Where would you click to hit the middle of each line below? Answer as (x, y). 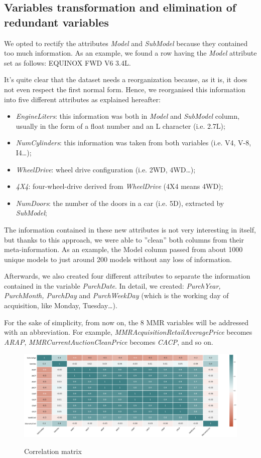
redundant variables (56, 22)
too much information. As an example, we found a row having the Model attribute (130, 53)
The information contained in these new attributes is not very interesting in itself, (130, 229)
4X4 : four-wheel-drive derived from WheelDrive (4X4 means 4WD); (119, 186)
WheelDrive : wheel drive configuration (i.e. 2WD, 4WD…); (106, 169)
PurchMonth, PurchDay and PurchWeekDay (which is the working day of (116, 295)
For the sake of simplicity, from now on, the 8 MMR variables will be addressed (126, 322)
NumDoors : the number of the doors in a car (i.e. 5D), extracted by (120, 203)
